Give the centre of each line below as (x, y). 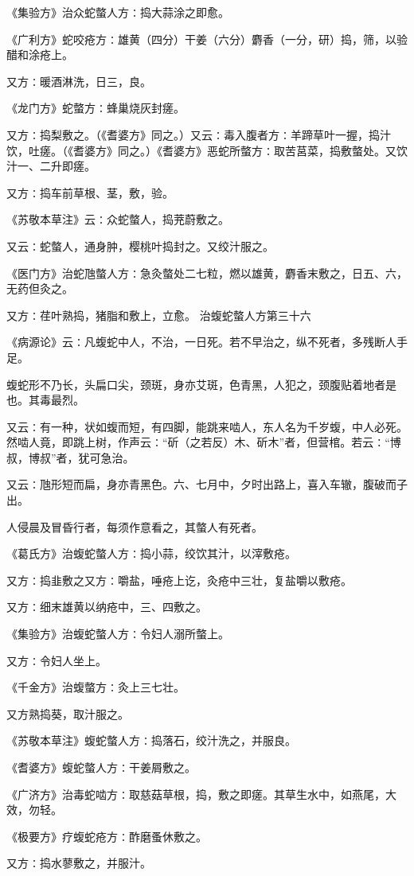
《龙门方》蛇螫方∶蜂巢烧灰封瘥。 (96, 108)
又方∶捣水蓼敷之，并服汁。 (79, 863)
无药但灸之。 (40, 288)
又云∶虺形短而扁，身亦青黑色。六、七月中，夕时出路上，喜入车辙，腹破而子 (207, 484)
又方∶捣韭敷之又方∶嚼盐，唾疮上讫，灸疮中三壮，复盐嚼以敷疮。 (179, 580)
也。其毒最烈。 (45, 400)
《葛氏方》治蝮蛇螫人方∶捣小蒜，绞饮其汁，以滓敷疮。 (151, 553)
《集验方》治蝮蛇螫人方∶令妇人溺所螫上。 (118, 634)
